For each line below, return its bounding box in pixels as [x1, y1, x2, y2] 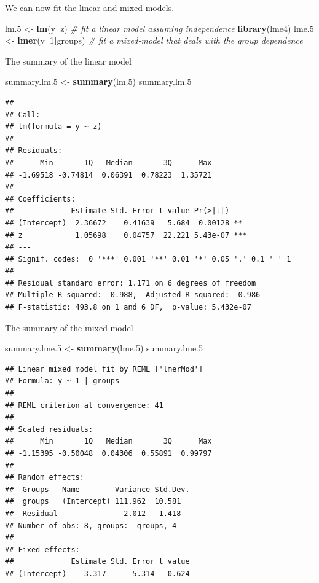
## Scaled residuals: [5, 425, 93, 434]
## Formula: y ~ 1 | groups [5, 377, 120, 386]
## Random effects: [5, 473, 84, 482]
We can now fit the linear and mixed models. [5, 1, 175, 14]
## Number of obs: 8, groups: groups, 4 [5, 521, 177, 530]
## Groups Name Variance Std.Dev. [5, 485, 190, 494]
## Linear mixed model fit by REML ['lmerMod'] [5, 364, 203, 374]
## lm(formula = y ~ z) [5, 122, 102, 131]
